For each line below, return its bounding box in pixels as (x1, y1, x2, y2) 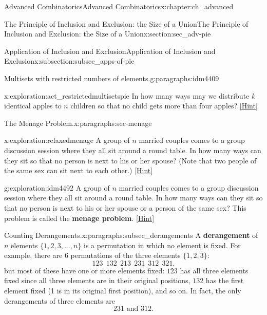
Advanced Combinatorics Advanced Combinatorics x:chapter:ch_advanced (4, 1, 234, 11)
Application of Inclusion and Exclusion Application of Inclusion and (4, 45, 216, 56)
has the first (205, 275, 244, 286)
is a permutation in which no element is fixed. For (84, 239, 241, 250)
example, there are (4, 250, 63, 261)
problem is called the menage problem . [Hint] (4, 212, 155, 223)
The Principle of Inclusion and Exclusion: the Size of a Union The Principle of (4, 18, 249, 29)
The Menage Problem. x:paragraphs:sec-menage (4, 117, 152, 128)
